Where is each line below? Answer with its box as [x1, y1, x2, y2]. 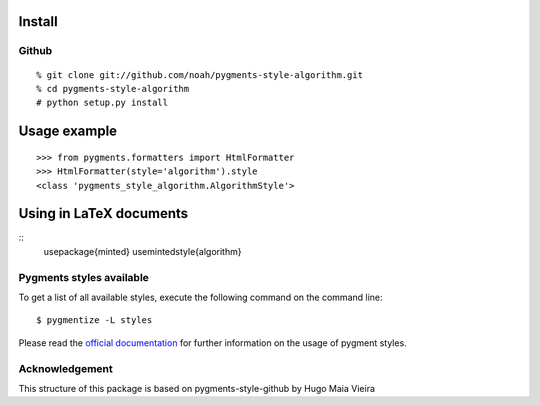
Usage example [18, 123, 118, 140]
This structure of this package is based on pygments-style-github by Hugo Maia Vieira [18, 382, 375, 394]
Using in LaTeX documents [18, 205, 189, 222]
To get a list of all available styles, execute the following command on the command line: [18, 291, 384, 303]
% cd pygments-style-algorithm [36, 83, 190, 94]
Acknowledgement [18, 361, 114, 375]
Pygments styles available [18, 270, 150, 284]
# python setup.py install [36, 97, 169, 109]
